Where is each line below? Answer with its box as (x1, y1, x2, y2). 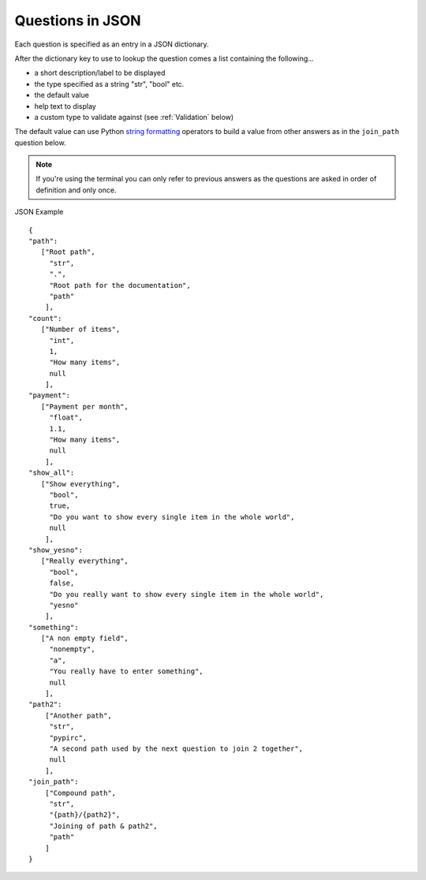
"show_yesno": (28, 545, 83, 554)
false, (49, 579, 75, 587)
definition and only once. (35, 185, 117, 195)
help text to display (34, 101, 96, 110)
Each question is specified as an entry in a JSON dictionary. (14, 39, 209, 49)
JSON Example (14, 207, 64, 217)
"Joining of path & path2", (49, 821, 158, 830)
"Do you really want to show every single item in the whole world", (49, 590, 324, 598)
